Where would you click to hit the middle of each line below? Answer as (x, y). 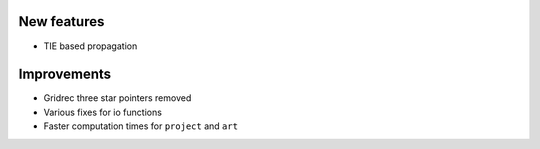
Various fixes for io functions (102, 112)
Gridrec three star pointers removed (117, 98)
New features (61, 21)
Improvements (65, 74)
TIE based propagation (90, 46)
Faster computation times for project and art (141, 126)
